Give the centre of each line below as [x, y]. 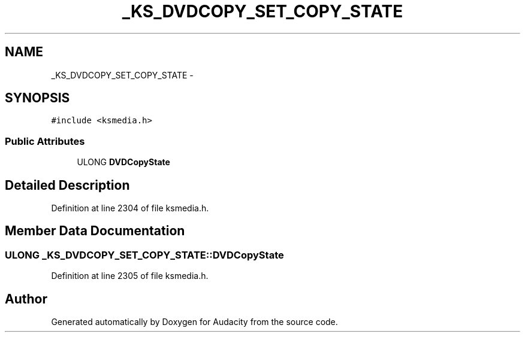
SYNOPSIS [37, 98]
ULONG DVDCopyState [123, 162]
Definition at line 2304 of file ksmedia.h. [130, 208]
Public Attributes [45, 141]
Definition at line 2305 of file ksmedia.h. [130, 276]
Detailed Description [67, 185]
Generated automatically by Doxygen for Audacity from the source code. [194, 322]
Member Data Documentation [95, 231]
